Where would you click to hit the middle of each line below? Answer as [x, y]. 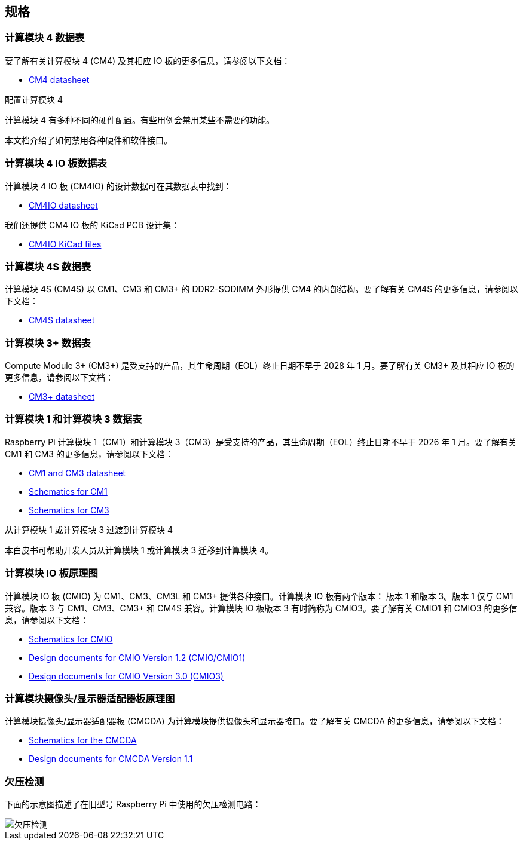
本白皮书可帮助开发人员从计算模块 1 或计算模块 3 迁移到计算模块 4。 [139, 550]
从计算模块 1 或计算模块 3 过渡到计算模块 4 [89, 529]
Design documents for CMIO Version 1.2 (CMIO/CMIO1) [137, 657]
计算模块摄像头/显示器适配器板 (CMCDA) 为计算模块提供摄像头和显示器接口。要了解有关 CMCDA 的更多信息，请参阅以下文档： [255, 721]
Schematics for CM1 [68, 491]
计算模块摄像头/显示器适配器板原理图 [90, 698]
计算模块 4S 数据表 [48, 266]
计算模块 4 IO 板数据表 [56, 163]
